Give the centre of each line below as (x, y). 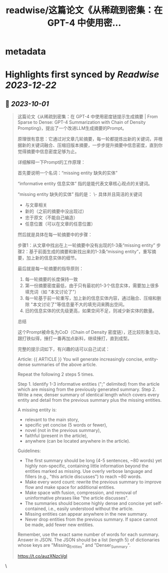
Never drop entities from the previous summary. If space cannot (91, 520)
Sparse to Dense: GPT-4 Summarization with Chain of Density (81, 122)
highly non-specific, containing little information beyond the (87, 466)
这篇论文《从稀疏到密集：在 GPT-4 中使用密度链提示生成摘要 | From (88, 117)
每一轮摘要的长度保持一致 (51, 279)
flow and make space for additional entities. (70, 487)
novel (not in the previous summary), (63, 431)
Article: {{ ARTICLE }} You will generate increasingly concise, (80, 359)
